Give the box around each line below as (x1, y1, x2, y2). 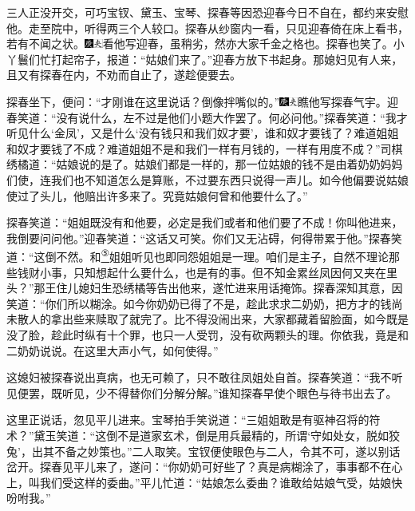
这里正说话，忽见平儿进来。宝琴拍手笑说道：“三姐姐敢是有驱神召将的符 (6, 411, 381, 428)
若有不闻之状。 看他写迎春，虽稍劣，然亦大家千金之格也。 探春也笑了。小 (6, 35, 405, 52)
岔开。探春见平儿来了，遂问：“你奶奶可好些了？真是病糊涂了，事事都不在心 (6, 458, 403, 475)
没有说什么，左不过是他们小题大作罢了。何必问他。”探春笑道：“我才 (56, 109, 408, 125)
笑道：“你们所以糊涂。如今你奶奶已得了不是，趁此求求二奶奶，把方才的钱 (6, 295, 392, 311)
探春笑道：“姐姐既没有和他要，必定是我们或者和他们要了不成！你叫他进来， (6, 214, 403, 231)
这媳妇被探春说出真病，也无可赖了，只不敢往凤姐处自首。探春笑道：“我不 (6, 369, 392, 386)
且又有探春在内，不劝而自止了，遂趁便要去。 (6, 66, 241, 83)
